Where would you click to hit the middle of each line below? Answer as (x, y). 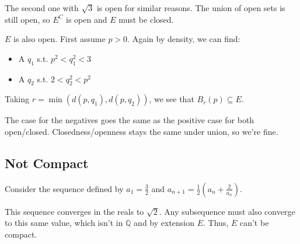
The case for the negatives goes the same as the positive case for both (130, 120)
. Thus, (216, 223)
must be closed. (146, 19)
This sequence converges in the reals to (74, 211)
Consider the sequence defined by (64, 188)
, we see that (172, 99)
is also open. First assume (60, 39)
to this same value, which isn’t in (64, 223)
